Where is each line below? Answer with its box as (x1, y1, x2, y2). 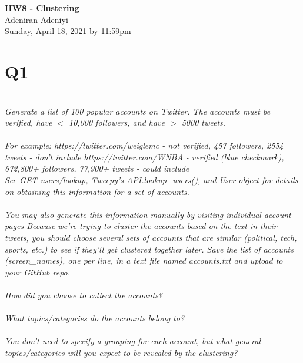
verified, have (5, 116, 52, 129)
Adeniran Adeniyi (5, 13, 68, 25)
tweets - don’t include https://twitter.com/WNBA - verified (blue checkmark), (5, 150, 284, 163)
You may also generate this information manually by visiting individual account (5, 208, 291, 220)
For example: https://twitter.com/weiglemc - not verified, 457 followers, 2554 (5, 139, 284, 152)
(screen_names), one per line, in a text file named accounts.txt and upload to (5, 254, 283, 267)
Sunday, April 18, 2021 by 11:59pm (5, 25, 131, 37)
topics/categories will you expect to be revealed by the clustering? (5, 346, 238, 358)
